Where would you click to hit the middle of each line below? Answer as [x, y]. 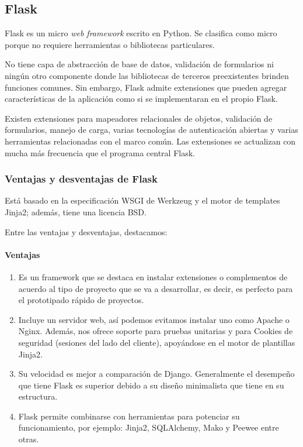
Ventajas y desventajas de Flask [81, 179]
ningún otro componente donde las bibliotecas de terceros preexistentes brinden [147, 75]
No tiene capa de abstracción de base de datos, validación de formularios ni [139, 64]
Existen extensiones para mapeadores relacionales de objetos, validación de [139, 118]
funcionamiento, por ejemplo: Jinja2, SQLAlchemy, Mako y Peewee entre [149, 427]
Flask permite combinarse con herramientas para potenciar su [129, 416]
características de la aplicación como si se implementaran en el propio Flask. [141, 99]
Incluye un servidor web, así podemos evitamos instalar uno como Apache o [154, 319]
